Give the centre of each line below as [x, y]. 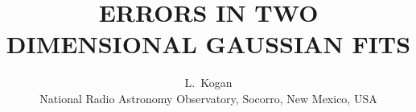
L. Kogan [208, 83]
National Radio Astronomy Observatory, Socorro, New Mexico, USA [208, 98]
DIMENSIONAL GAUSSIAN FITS [208, 44]
